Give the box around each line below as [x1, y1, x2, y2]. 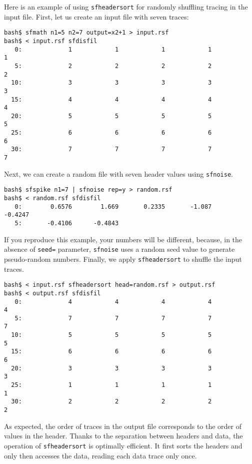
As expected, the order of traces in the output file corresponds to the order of [4, 420, 242, 431]
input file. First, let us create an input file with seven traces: [4, 11, 189, 22]
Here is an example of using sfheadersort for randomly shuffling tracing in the [4, 2, 248, 12]
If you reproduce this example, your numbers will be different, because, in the [4, 234, 242, 244]
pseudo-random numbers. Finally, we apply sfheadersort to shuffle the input [4, 253, 242, 264]
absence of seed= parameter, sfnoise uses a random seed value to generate [4, 244, 235, 254]
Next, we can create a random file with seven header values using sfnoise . [4, 168, 233, 179]
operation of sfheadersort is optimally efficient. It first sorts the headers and [4, 440, 242, 450]
